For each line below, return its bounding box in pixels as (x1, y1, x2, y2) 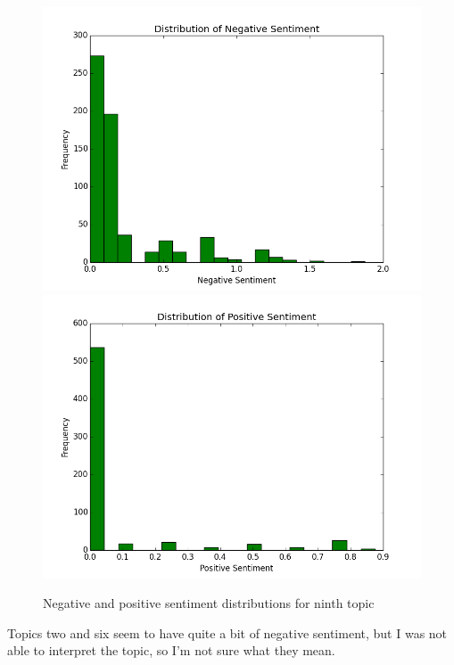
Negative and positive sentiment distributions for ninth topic (43, 594, 375, 612)
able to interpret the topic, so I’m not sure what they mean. (7, 641, 335, 660)
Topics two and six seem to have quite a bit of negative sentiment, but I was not (7, 623, 448, 642)
